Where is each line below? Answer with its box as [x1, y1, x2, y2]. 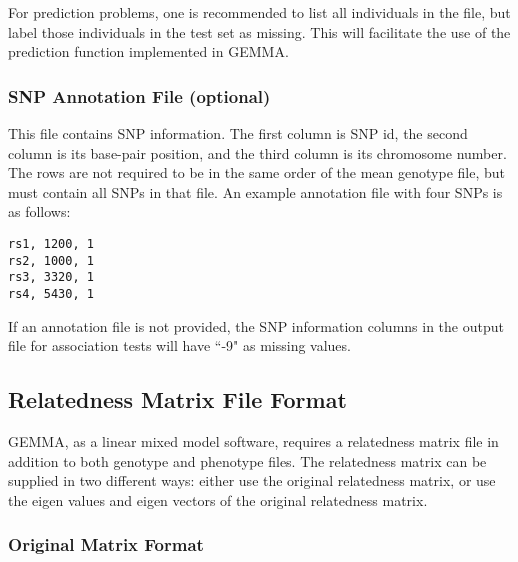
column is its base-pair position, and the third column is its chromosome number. [8, 142, 507, 163]
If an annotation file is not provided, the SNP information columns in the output [8, 315, 504, 336]
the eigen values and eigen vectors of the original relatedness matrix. [8, 489, 428, 510]
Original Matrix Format [8, 532, 204, 557]
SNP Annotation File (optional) [8, 83, 271, 108]
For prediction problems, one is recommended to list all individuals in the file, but [8, 2, 511, 22]
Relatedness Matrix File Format [8, 384, 347, 415]
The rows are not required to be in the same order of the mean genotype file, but [8, 162, 505, 183]
